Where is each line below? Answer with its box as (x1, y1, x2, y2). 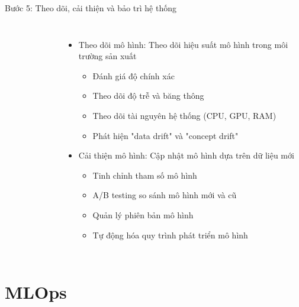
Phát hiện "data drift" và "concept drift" (92, 129, 239, 141)
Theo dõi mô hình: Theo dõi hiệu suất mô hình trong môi (78, 38, 288, 50)
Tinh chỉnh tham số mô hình (92, 169, 197, 181)
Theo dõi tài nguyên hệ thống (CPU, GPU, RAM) (92, 109, 277, 121)
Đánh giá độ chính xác (92, 69, 175, 82)
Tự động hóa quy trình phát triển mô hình (92, 228, 248, 241)
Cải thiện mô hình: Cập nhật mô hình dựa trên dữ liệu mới (78, 149, 294, 161)
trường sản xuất (78, 50, 137, 62)
